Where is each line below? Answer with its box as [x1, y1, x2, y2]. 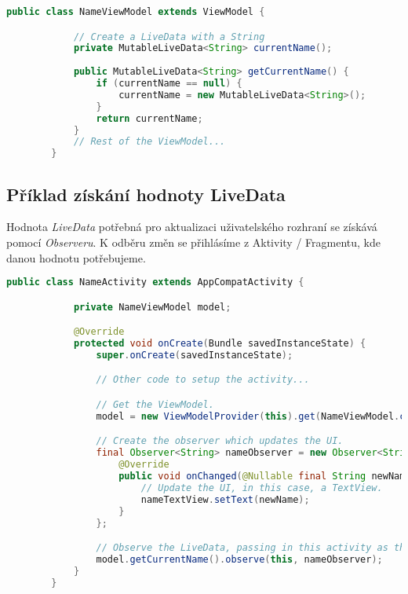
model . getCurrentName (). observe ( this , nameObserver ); [96, 553, 383, 565]
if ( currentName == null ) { [96, 78, 242, 90]
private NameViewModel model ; [73, 301, 231, 313]
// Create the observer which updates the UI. [96, 435, 344, 447]
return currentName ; [96, 112, 203, 124]
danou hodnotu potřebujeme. [6, 249, 146, 266]
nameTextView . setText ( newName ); [140, 493, 310, 505]
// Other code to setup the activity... [96, 374, 310, 386]
